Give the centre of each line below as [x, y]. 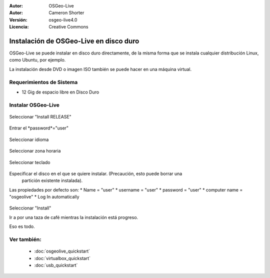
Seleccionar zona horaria [35, 151]
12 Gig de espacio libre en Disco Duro [60, 92]
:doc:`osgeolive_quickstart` [62, 251]
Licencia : [19, 27]
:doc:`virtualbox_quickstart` [62, 258]
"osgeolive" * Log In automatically [44, 197]
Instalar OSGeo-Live [34, 105]
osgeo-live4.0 [63, 19]
